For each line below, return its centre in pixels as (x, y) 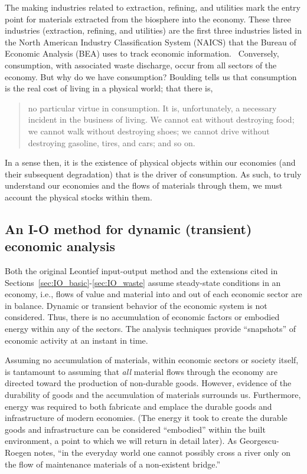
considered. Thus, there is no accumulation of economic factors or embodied (142, 317)
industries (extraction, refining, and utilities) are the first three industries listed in (153, 30)
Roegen (18, 452)
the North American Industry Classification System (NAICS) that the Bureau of (151, 42)
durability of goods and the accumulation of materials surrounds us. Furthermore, (153, 395)
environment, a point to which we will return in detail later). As (121, 441)
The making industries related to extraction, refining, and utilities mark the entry (153, 7)
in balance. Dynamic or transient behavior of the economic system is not (136, 305)
